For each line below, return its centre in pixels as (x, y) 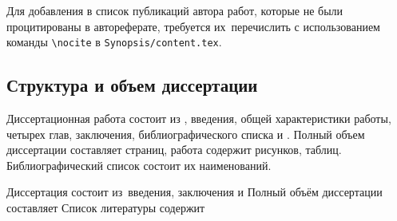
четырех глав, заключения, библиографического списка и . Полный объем (186, 134)
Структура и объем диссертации (132, 85)
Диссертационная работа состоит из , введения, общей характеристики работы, (199, 118)
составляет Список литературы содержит (106, 208)
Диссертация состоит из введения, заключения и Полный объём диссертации (195, 192)
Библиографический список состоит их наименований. (139, 165)
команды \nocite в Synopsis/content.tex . (114, 42)
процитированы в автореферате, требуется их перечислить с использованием (193, 26)
